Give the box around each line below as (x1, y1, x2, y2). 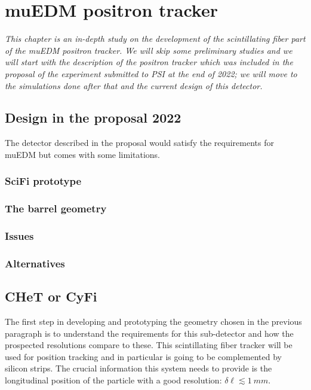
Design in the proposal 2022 (5, 108, 181, 127)
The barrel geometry (5, 201, 107, 216)
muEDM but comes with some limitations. (5, 148, 160, 160)
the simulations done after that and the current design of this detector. (5, 79, 263, 92)
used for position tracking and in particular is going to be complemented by (5, 350, 282, 362)
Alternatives (5, 255, 65, 270)
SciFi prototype (5, 173, 82, 188)
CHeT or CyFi (5, 287, 97, 306)
